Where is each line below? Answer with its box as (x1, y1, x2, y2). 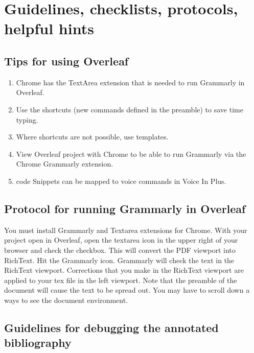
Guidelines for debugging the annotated (4, 319, 219, 335)
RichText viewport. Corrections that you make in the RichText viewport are (4, 265, 244, 275)
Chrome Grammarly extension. (16, 158, 113, 169)
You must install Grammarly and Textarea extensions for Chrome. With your (4, 224, 247, 235)
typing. (16, 114, 38, 125)
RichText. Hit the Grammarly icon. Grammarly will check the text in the (4, 254, 235, 265)
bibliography (4, 335, 72, 350)
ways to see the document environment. (4, 294, 128, 305)
